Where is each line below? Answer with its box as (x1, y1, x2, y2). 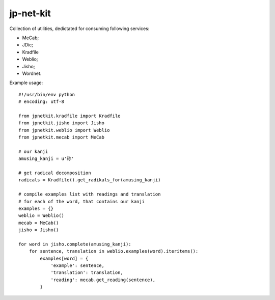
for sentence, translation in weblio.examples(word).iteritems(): (29, 249, 199, 254)
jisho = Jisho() (18, 227, 59, 233)
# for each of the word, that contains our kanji (18, 199, 145, 204)
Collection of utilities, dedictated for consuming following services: (9, 25, 150, 32)
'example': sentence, (50, 263, 104, 268)
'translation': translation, (50, 270, 123, 276)
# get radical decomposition (18, 170, 91, 176)
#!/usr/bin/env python (18, 92, 75, 97)
